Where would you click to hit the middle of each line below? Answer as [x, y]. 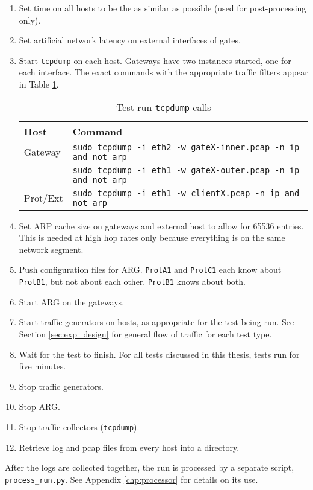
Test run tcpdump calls [164, 107]
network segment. [51, 249]
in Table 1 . [39, 84]
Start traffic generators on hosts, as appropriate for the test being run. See [156, 322]
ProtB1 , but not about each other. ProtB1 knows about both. [132, 282]
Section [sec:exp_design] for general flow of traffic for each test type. [145, 333]
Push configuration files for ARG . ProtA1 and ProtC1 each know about [150, 269]
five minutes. [42, 366]
